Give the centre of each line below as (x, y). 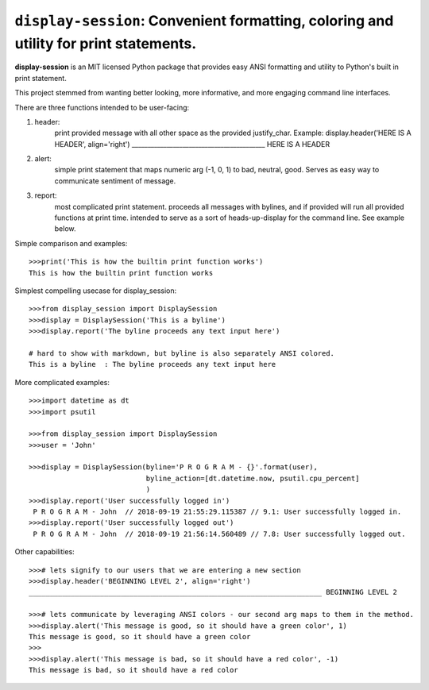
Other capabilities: (44, 552)
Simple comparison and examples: (71, 243)
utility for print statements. (106, 43)
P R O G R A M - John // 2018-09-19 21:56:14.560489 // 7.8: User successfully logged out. (219, 534)
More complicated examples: (62, 382)
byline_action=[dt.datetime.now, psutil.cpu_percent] (253, 478)
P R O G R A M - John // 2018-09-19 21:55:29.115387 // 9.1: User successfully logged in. (217, 512)
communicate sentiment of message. (115, 181)
